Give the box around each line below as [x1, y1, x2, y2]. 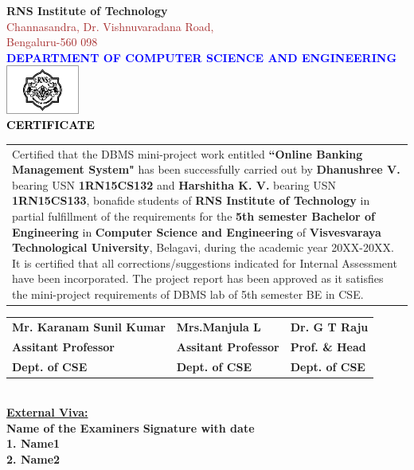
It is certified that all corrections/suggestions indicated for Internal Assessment [12, 254, 397, 271]
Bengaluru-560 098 [6, 33, 98, 50]
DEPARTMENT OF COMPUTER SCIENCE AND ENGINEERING [6, 49, 397, 65]
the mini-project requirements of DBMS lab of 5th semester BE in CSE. [12, 286, 364, 303]
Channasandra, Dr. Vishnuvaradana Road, [6, 18, 214, 34]
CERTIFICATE [6, 116, 95, 133]
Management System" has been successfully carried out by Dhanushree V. [12, 161, 400, 178]
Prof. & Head [290, 338, 366, 354]
